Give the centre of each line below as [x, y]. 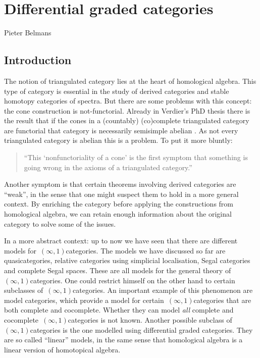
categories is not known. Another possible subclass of [150, 319]
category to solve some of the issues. [60, 223]
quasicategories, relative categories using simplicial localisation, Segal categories [127, 260]
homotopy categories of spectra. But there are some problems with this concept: [128, 101]
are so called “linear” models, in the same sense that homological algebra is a [123, 340]
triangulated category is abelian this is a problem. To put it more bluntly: [118, 140]
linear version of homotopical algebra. [62, 349]
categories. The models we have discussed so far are [146, 250]
